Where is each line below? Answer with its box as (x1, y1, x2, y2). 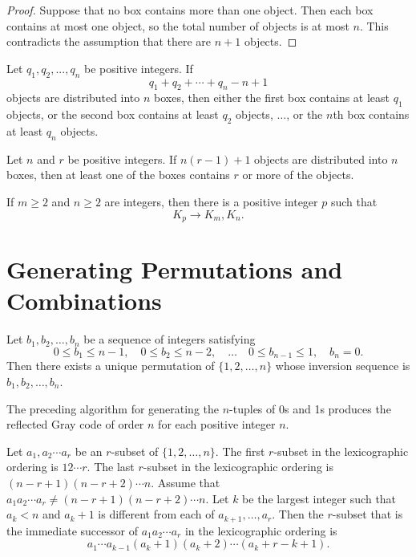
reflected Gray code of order (6, 416, 144, 433)
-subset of (111, 442, 159, 459)
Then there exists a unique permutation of (6, 357, 215, 374)
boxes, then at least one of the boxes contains (6, 166, 230, 183)
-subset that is (332, 506, 403, 522)
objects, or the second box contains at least (6, 106, 219, 123)
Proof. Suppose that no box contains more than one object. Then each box (6, 2, 374, 18)
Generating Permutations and (6, 253, 343, 286)
